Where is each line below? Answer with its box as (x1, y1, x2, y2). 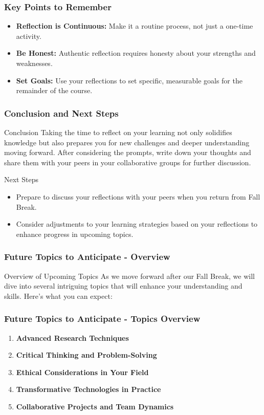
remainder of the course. (16, 85, 93, 96)
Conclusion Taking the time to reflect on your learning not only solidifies (4, 127, 232, 137)
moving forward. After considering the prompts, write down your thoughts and (4, 147, 251, 158)
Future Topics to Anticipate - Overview (4, 250, 170, 263)
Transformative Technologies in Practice (16, 384, 161, 395)
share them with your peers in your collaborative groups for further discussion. (4, 157, 251, 167)
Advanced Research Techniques (16, 332, 129, 343)
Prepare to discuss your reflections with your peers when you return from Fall (16, 191, 260, 202)
